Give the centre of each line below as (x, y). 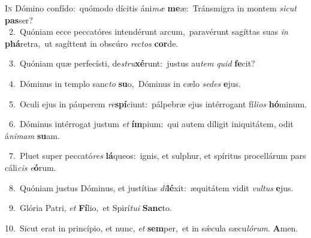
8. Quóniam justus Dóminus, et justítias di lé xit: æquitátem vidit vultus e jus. (151, 187)
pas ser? (19, 19)
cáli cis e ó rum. (31, 167)
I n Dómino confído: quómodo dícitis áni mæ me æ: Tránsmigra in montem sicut (151, 8)
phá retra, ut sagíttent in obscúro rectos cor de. (92, 43)
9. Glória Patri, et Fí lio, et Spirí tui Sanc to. (90, 208)
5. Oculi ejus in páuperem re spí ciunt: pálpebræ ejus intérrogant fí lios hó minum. (158, 103)
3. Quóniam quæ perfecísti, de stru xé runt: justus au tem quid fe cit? (132, 63)
